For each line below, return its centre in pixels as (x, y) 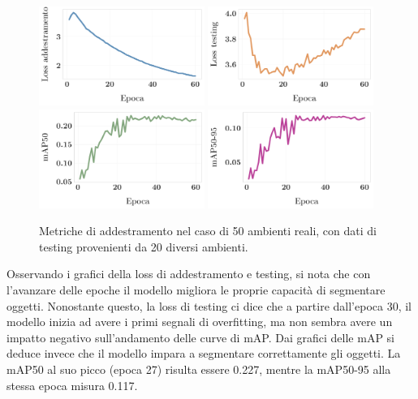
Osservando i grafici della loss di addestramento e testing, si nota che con (189, 274)
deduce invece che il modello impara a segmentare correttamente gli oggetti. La (204, 353)
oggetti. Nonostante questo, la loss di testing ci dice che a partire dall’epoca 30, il (209, 305)
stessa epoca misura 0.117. (72, 385)
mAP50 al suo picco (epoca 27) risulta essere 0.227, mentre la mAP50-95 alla (199, 369)
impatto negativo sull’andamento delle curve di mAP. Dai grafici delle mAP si (200, 337)
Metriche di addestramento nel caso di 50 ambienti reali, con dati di (208, 231)
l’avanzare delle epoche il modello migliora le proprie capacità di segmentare (196, 290)
